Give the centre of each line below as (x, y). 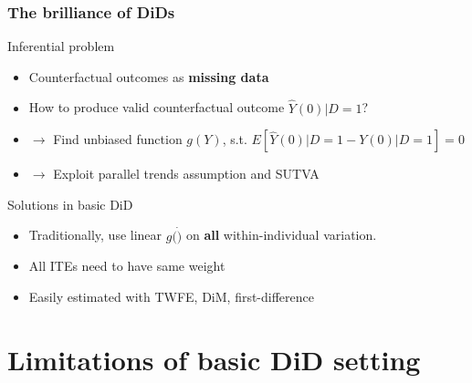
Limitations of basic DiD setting (214, 359)
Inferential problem (61, 46)
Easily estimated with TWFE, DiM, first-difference (171, 296)
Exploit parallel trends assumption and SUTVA (186, 174)
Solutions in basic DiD (70, 204)
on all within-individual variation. (281, 235)
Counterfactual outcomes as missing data (149, 76)
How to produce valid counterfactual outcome (157, 107)
